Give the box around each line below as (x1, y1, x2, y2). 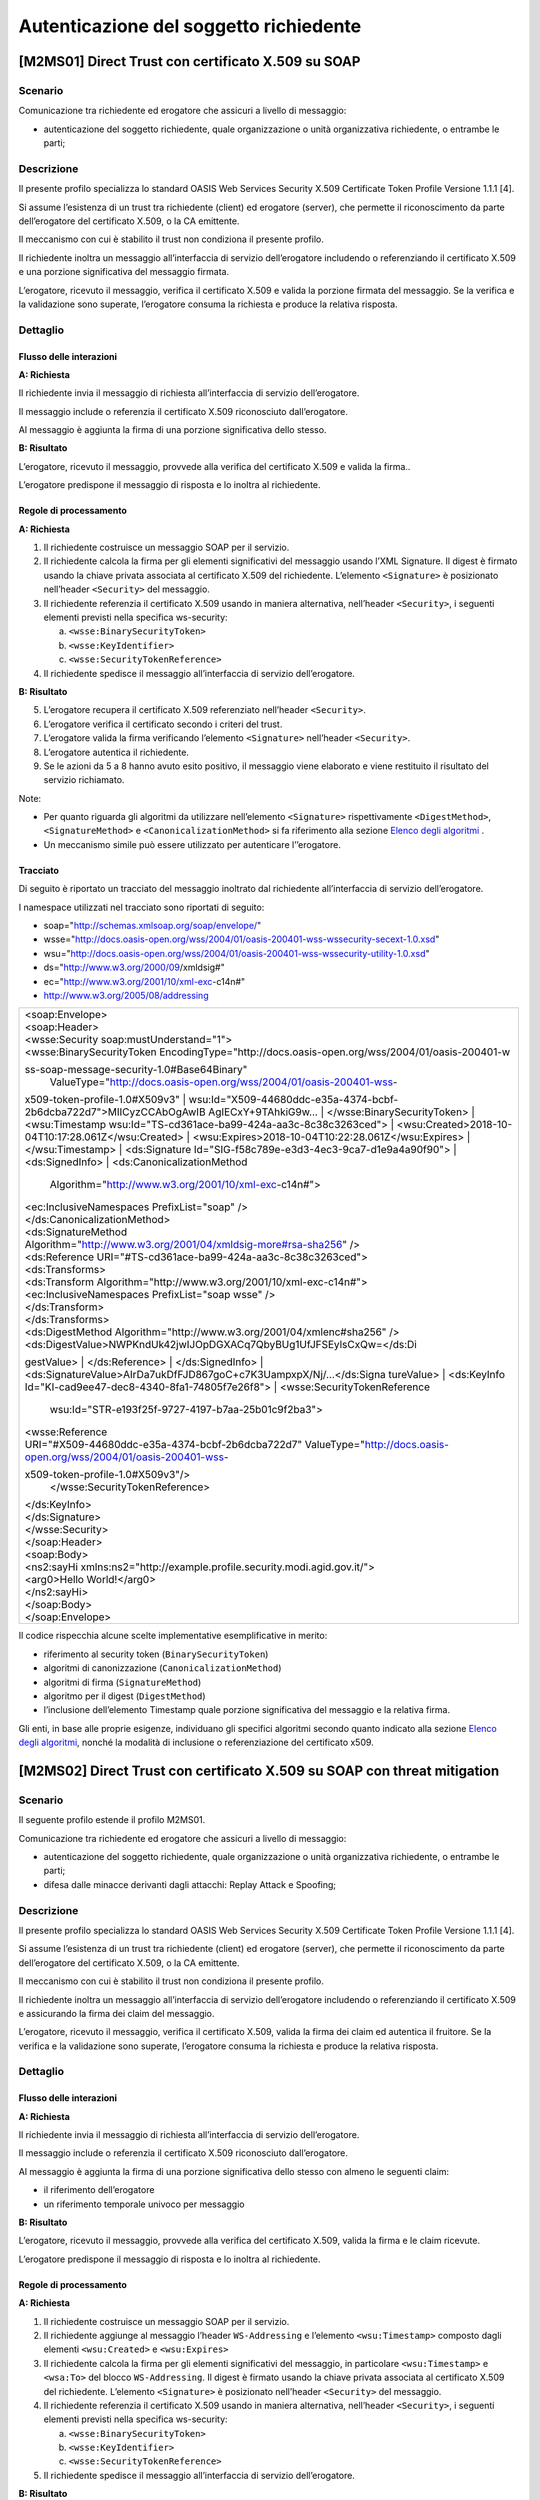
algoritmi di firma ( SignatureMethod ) (43, 1676, 202, 1688)
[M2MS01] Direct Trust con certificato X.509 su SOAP (18, 53, 361, 70)
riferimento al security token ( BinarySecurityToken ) (43, 1648, 269, 1660)
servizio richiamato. (43, 774, 125, 786)
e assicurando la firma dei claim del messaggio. (18, 2007, 215, 2019)
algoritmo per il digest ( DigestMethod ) (43, 1690, 206, 1702)
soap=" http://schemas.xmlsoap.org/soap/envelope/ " (43, 920, 262, 932)
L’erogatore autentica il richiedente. (43, 746, 190, 758)
